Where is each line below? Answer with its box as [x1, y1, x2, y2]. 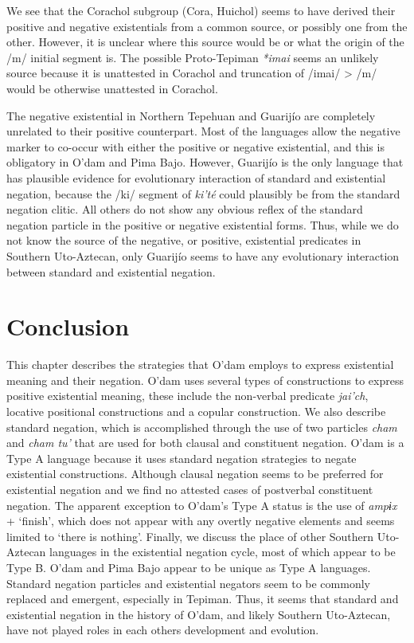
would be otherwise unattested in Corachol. [6, 80, 218, 96]
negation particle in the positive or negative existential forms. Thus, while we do [6, 216, 399, 233]
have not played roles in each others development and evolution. [6, 621, 319, 638]
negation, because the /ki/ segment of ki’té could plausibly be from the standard [6, 185, 400, 202]
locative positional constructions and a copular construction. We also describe [6, 403, 386, 419]
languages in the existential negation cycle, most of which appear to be [49, 543, 396, 560]
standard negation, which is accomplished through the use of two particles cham [6, 418, 397, 435]
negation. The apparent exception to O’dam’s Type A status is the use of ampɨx [6, 496, 397, 513]
